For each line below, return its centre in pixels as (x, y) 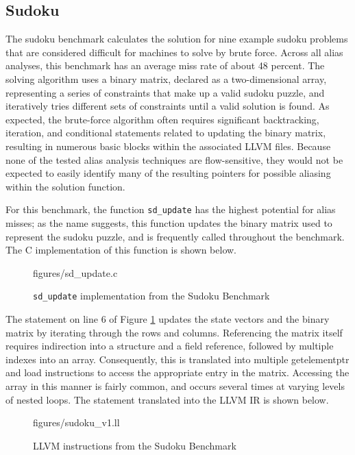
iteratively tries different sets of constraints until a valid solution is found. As (168, 106)
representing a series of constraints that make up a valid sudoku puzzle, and (165, 92)
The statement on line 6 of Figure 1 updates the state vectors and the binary (168, 319)
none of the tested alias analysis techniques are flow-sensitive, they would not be (174, 159)
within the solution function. (65, 186)
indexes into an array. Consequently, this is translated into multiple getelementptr (177, 359)
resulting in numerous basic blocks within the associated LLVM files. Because (168, 146)
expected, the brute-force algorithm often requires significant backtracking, (162, 119)
